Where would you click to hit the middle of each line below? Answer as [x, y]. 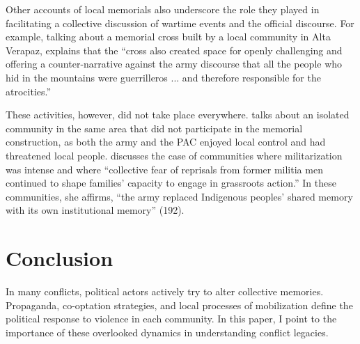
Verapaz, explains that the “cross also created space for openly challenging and [174, 50]
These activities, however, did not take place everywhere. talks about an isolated [178, 115]
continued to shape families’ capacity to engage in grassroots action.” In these [171, 183]
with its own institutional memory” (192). [95, 210]
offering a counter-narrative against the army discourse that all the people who [174, 64]
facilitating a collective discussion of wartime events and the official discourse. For [180, 23]
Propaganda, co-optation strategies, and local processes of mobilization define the [179, 305]
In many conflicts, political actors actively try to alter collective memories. [165, 291]
